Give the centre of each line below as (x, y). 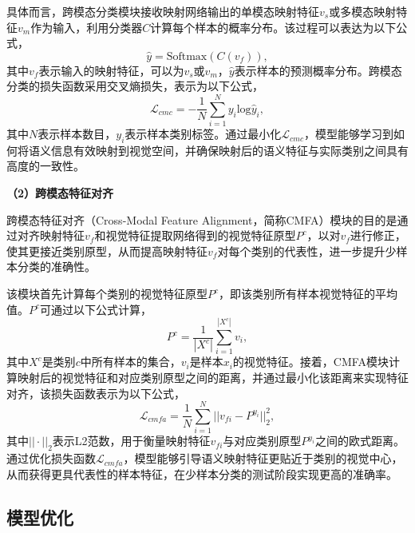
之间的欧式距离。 (360, 441)
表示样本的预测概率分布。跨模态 (318, 70)
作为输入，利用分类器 (87, 27)
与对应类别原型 (262, 441)
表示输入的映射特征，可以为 (111, 70)
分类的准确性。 (56, 266)
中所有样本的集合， (130, 362)
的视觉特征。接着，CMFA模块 (310, 362)
